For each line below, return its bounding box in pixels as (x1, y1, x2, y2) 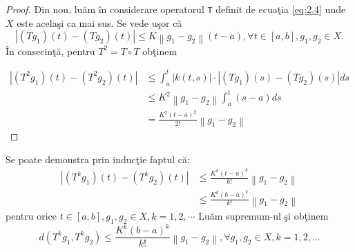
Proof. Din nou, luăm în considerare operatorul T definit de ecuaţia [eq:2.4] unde (6, 2, 346, 16)
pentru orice (6, 209, 57, 223)
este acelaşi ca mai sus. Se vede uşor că (17, 15, 182, 30)
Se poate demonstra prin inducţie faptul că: (6, 151, 190, 166)
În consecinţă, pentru (6, 43, 95, 58)
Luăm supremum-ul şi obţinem (198, 209, 329, 223)
